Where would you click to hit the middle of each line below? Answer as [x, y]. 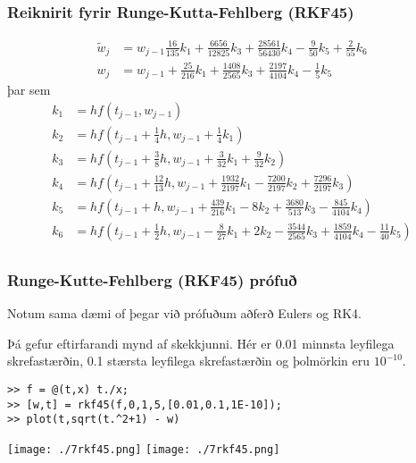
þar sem [29, 90]
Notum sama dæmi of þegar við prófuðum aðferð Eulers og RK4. [184, 313]
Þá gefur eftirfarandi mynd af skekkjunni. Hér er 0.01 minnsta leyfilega [201, 343]
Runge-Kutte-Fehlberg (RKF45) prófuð [152, 279]
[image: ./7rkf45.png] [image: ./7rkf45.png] [144, 450]
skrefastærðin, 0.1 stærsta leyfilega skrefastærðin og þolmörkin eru [188, 361]
